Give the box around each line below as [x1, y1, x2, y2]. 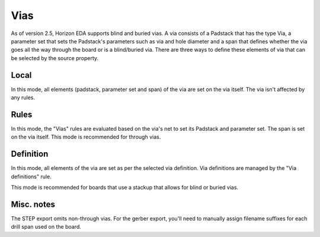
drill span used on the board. [11, 223, 81, 230]
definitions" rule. [11, 173, 52, 180]
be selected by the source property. [11, 54, 99, 62]
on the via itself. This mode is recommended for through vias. [11, 134, 161, 141]
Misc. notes [11, 199, 56, 209]
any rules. [11, 94, 36, 101]
